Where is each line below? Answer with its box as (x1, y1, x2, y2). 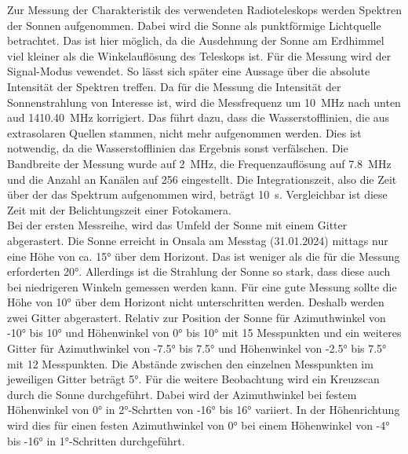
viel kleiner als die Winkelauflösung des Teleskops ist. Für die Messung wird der (7, 47, 392, 64)
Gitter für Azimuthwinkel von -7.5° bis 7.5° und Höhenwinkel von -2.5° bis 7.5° (7, 340, 387, 357)
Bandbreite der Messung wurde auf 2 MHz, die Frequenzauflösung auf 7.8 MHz (7, 155, 392, 171)
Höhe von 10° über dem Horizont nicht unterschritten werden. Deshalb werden (7, 294, 384, 310)
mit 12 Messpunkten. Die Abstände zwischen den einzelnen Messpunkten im (7, 355, 373, 372)
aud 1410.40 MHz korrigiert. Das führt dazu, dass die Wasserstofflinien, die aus (7, 109, 390, 126)
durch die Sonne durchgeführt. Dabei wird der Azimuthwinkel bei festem (7, 386, 357, 402)
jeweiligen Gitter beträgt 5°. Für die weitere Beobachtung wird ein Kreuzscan (7, 371, 380, 387)
